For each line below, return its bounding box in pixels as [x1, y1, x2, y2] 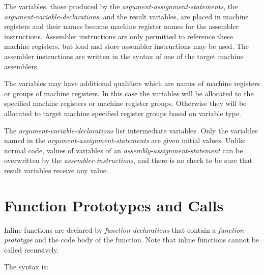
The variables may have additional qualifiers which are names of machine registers [4, 78, 260, 89]
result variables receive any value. [4, 164, 108, 175]
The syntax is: [4, 261, 48, 272]
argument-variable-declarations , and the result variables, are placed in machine [4, 11, 249, 21]
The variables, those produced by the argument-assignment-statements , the [4, 1, 238, 11]
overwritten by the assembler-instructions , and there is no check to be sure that [4, 155, 253, 166]
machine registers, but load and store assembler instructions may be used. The [4, 41, 249, 51]
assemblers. [4, 61, 39, 71]
